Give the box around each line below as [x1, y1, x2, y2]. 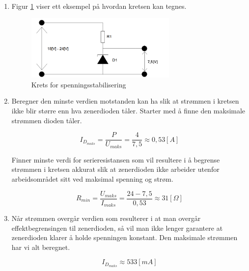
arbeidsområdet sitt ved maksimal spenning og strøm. [11, 173, 173, 184]
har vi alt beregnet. [11, 242, 70, 252]
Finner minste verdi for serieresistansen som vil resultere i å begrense [11, 154, 220, 164]
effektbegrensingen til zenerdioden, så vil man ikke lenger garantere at [11, 222, 223, 233]
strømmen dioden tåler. [11, 115, 82, 125]
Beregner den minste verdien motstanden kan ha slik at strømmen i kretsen [11, 96, 239, 106]
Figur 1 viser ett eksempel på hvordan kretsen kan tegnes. [11, 1, 187, 11]
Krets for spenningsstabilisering [31, 79, 126, 89]
